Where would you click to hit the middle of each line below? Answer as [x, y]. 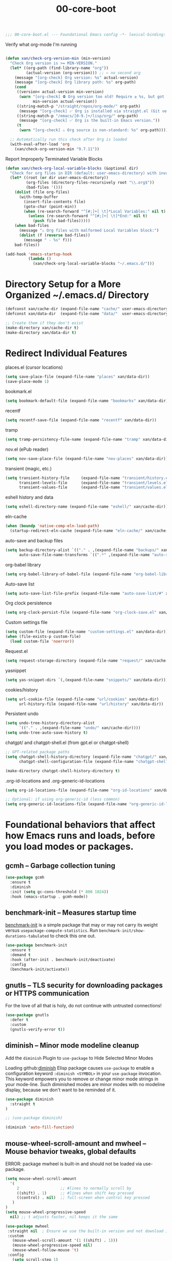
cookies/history [22, 689]
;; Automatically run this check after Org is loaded [68, 139]
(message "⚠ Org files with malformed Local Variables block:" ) [89, 230]
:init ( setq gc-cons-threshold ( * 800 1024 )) [59, 892]
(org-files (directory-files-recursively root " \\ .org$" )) [90, 183]
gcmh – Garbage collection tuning [60, 866]
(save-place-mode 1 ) [27, 382]
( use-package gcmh [25, 878]
